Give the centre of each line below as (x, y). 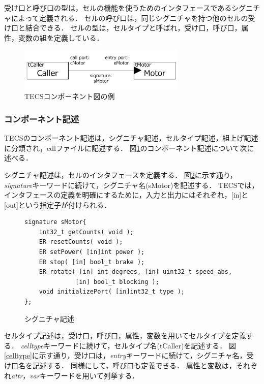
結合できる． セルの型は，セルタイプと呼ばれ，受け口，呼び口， (133, 28)
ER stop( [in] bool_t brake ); (92, 262)
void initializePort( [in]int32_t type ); (112, 292)
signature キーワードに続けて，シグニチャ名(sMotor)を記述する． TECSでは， (131, 185)
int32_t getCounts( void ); (86, 232)
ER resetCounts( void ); (81, 242)
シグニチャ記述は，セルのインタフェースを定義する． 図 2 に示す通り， (121, 174)
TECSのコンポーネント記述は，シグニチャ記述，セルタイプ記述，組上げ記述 (131, 138)
